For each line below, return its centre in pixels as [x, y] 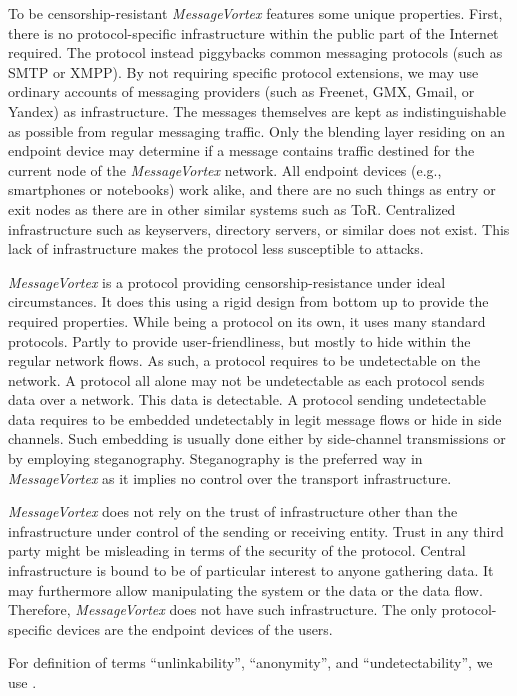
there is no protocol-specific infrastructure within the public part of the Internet [253, 32]
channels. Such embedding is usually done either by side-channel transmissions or [257, 438]
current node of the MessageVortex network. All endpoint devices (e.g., [225, 169]
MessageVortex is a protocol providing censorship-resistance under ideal [227, 281]
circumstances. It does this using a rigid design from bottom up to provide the [248, 301]
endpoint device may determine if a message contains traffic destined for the [241, 150]
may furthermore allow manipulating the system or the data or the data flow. [245, 589]
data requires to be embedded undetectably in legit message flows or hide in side [255, 418]
